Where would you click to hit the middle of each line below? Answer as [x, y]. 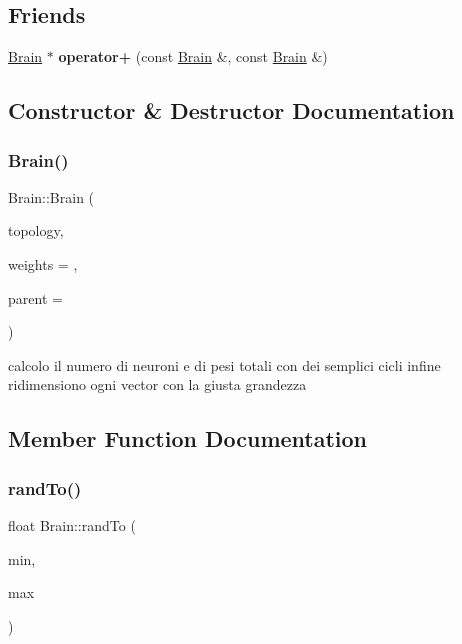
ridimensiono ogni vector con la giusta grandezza [157, 384]
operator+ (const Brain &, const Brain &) [193, 56]
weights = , [43, 263]
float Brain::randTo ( [72, 524]
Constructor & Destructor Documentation [231, 110]
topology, [36, 230]
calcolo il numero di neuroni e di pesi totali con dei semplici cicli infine [224, 364]
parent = [35, 297]
